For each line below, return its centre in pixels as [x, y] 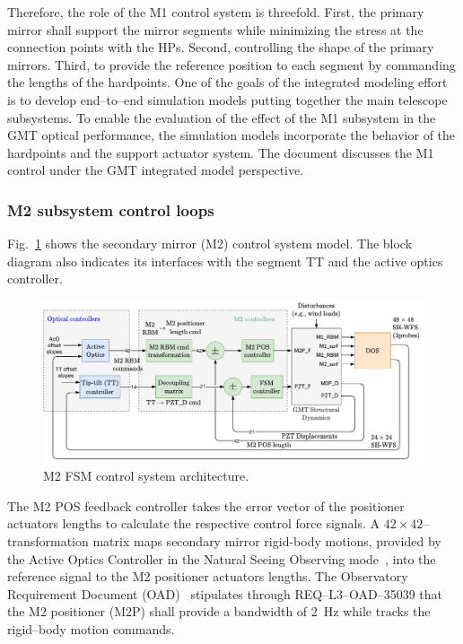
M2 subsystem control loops [111, 209]
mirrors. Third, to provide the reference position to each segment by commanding [231, 64]
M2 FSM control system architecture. [146, 476]
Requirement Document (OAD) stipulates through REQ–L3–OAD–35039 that [225, 593]
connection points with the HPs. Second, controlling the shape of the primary [221, 47]
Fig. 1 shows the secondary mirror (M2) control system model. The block [210, 244]
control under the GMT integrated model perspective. [156, 170]
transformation [48, 541]
